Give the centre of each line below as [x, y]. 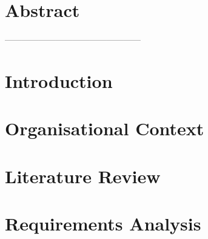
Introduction [59, 80]
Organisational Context [105, 128]
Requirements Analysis [103, 224]
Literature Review [83, 176]
